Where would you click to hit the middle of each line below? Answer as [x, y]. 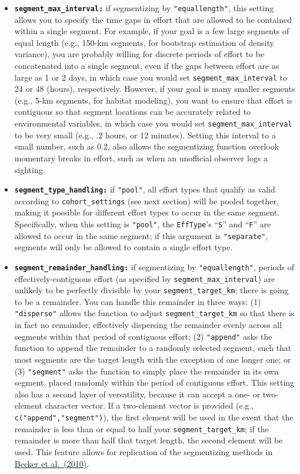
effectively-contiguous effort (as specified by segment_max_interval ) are [145, 278]
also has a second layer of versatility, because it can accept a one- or [137, 394]
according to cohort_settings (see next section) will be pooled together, [146, 200]
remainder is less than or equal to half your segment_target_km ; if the [141, 428]
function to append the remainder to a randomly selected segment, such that [153, 348]
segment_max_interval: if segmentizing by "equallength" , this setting [144, 8]
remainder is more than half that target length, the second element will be [149, 440]
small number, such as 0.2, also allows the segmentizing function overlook [147, 146]
